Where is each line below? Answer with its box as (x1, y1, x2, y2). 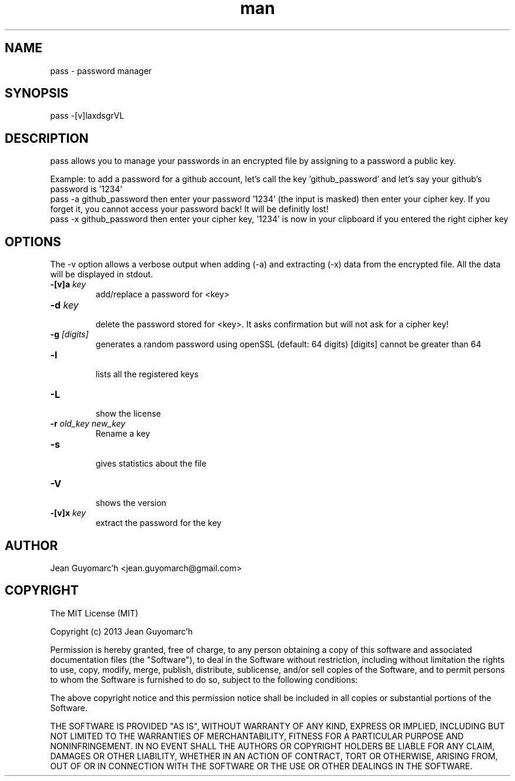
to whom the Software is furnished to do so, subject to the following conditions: (50, 674, 358, 685)
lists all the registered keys (95, 369, 199, 380)
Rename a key (95, 428, 151, 439)
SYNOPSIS (5, 86, 69, 101)
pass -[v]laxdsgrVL (50, 110, 125, 121)
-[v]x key (50, 508, 86, 518)
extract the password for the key (95, 518, 222, 528)
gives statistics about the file (95, 458, 207, 469)
